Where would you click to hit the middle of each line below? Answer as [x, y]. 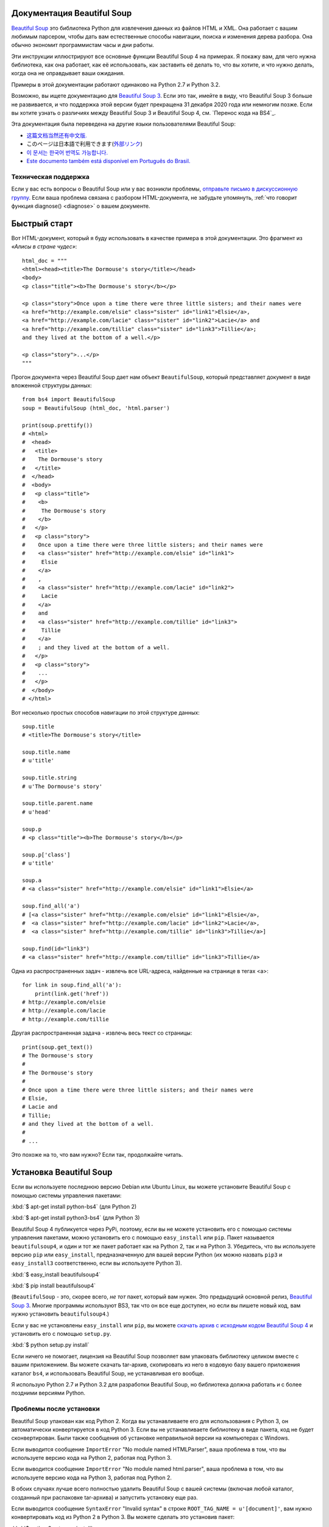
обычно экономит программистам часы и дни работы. [83, 45]
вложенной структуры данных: [52, 385]
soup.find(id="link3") [56, 949]
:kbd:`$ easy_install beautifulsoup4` [56, 1274]
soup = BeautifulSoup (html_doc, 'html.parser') [96, 408]
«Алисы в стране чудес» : [44, 247]
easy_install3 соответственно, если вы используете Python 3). [97, 1263]
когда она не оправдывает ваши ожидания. [68, 73]
